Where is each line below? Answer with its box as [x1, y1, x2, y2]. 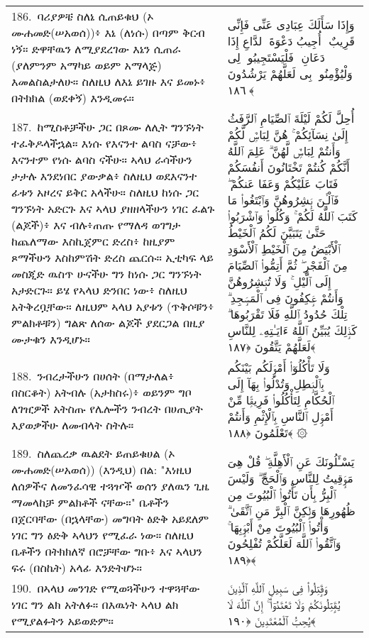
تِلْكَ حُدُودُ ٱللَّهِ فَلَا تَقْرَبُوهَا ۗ [227, 306, 348, 322]
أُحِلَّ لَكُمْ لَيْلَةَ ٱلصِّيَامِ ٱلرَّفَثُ [227, 110, 355, 126]
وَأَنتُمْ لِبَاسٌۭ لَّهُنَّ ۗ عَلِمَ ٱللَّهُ [227, 143, 341, 159]
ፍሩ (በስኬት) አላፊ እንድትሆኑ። [11, 559, 142, 576]
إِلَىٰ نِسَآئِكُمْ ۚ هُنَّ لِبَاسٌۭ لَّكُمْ [227, 126, 348, 143]
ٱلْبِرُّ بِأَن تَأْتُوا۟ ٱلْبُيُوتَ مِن [227, 485, 336, 502]
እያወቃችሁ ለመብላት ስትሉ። [11, 416, 134, 433]
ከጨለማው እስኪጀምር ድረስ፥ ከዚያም [11, 232, 175, 249]
